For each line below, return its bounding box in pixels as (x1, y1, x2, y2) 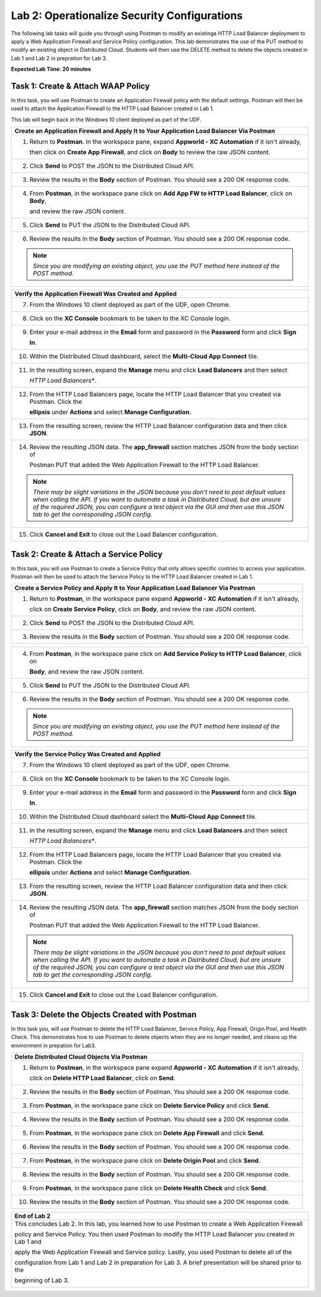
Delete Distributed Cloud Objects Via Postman (14, 1053, 148, 1061)
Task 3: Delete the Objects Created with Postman (11, 1009, 197, 1020)
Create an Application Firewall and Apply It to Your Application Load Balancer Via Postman (14, 127, 275, 135)
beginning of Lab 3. (14, 1276, 70, 1285)
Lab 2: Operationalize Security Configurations (11, 9, 243, 22)
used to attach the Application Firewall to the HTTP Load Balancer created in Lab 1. (11, 105, 214, 112)
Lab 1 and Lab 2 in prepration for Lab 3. (11, 54, 108, 62)
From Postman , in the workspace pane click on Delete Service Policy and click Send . (29, 1101, 270, 1110)
